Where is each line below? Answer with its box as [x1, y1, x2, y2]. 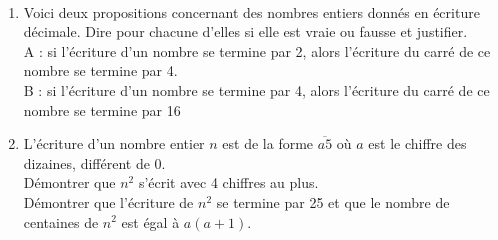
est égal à [121, 211, 180, 232]
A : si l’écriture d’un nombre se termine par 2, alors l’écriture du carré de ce [23, 40, 491, 61]
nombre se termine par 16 [23, 99, 181, 120]
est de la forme [222, 133, 314, 154]
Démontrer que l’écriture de [23, 191, 194, 212]
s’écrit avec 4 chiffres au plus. [138, 172, 319, 193]
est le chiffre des [368, 133, 467, 154]
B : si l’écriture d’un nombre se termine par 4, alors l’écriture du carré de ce [23, 79, 490, 100]
